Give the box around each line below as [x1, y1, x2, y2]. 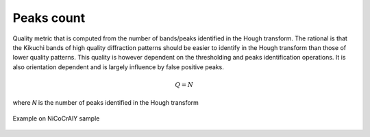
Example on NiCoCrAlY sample [12, 114, 100, 123]
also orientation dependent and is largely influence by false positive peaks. [12, 62, 224, 71]
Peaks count [12, 10, 86, 25]
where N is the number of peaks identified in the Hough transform [12, 99, 199, 107]
